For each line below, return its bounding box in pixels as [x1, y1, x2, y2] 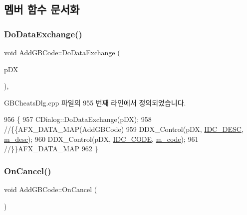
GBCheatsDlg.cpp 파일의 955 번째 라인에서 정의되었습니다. [4, 97, 186, 107]
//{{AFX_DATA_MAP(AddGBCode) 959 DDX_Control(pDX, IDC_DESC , [4, 123, 244, 134]
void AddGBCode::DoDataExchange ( [4, 47, 120, 57]
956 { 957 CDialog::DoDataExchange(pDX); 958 [4, 114, 152, 124]
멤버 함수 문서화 [4, 1, 80, 17]
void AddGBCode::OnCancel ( [4, 184, 97, 194]
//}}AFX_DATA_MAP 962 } [4, 143, 98, 154]
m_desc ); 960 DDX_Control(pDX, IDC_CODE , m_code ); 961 [4, 133, 199, 144]
